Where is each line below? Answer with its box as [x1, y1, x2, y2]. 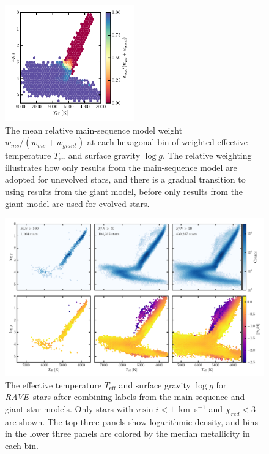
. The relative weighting [163, 149, 252, 162]
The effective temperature [5, 378, 101, 391]
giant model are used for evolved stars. [5, 197, 150, 210]
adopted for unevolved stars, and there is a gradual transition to [5, 173, 246, 186]
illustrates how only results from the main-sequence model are [5, 161, 237, 173]
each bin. [5, 439, 39, 452]
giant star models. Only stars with [5, 402, 133, 415]
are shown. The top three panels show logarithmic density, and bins [5, 415, 258, 428]
